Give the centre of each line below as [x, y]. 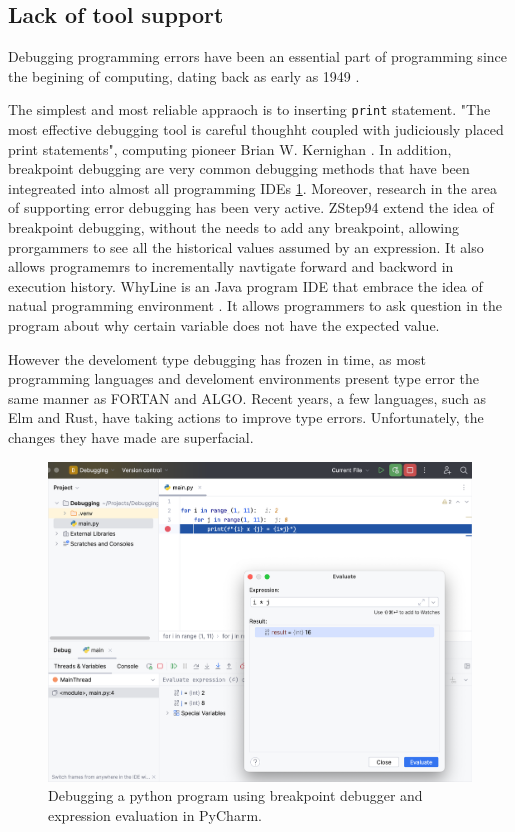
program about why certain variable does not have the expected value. [224, 324]
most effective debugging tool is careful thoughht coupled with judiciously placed [256, 129]
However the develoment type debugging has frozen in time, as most [217, 358]
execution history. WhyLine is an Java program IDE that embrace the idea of [245, 285]
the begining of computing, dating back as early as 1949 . [184, 75]
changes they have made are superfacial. [131, 436]
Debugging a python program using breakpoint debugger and [235, 795]
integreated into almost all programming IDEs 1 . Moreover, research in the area [252, 187]
